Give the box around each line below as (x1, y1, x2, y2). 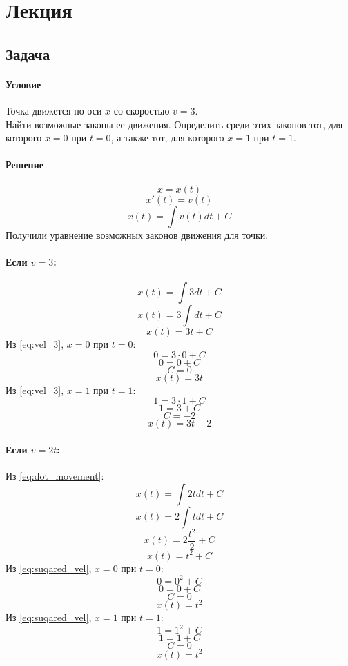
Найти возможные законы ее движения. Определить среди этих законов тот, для (6, 117, 343, 131)
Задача (6, 43, 50, 64)
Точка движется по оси (6, 103, 102, 117)
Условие (6, 77, 41, 91)
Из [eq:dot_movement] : (6, 468, 104, 482)
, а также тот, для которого (110, 130, 224, 145)
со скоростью (113, 103, 170, 117)
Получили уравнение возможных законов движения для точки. (6, 227, 269, 242)
